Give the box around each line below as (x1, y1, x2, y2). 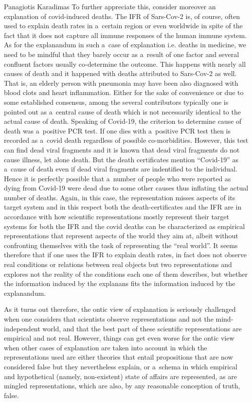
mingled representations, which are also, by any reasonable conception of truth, (4, 381, 240, 391)
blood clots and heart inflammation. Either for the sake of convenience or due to (4, 87, 244, 97)
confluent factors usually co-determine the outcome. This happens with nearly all (4, 58, 246, 69)
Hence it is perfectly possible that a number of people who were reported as (4, 173, 231, 183)
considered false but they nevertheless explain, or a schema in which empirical (4, 361, 238, 371)
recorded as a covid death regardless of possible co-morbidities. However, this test (4, 135, 249, 145)
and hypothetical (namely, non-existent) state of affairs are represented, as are (4, 371, 237, 381)
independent (4, 323, 40, 333)
